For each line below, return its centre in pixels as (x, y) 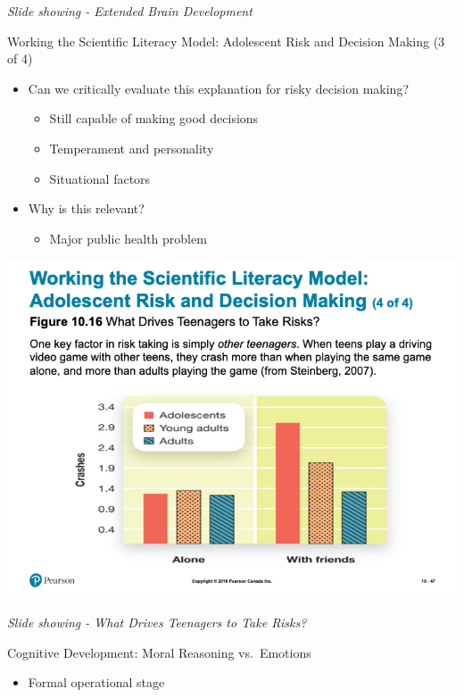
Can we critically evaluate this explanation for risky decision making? (218, 88)
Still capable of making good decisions (154, 118)
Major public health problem (128, 238)
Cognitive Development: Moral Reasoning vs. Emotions (159, 652)
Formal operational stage (96, 682)
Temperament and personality (132, 148)
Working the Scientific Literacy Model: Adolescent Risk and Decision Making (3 (226, 41)
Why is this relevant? (86, 208)
